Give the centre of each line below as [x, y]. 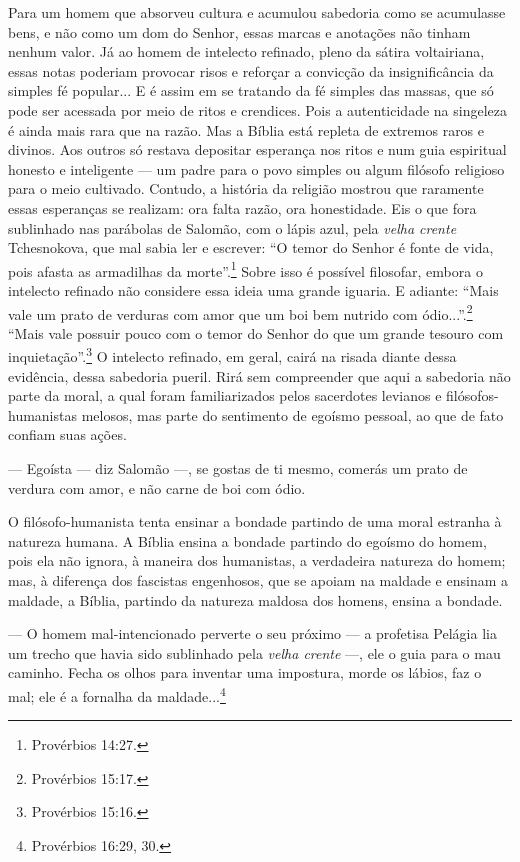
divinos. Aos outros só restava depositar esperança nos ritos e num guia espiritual [257, 149]
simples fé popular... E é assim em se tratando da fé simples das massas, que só [251, 90]
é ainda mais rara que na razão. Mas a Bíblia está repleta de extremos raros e [246, 129]
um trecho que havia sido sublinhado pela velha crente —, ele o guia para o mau [254, 652]
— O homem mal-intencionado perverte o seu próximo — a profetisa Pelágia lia [252, 633]
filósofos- [472, 395]
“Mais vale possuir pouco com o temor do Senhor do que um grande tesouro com [256, 332]
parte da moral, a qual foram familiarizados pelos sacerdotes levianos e [225, 395]
